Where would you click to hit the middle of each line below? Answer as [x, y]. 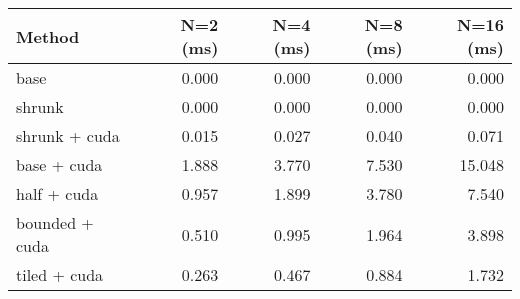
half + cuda [57, 193]
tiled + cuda [60, 274]
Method [48, 36]
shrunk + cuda [68, 135]
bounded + [55, 222]
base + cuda [59, 164]
